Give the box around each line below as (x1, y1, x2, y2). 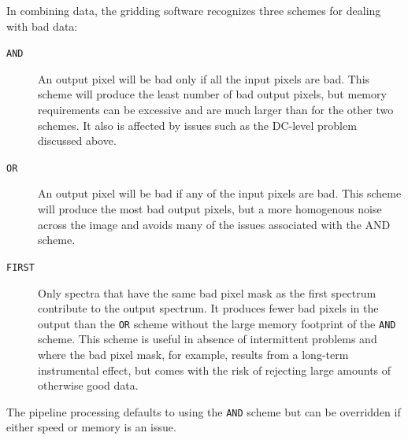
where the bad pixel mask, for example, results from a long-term (38, 346, 349, 362)
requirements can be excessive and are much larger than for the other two (38, 102, 394, 118)
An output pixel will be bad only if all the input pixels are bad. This (38, 70, 370, 87)
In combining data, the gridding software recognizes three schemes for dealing (6, 2, 381, 18)
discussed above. (38, 132, 117, 149)
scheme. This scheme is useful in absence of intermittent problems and (38, 331, 377, 347)
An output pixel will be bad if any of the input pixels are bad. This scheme (38, 185, 402, 202)
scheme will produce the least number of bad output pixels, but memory (38, 86, 387, 102)
